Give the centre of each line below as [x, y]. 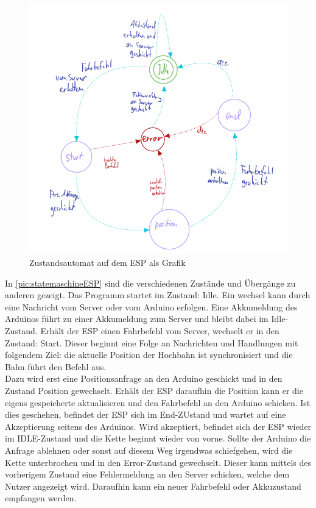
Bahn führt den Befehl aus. [56, 366]
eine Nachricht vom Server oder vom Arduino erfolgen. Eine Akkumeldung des [151, 306]
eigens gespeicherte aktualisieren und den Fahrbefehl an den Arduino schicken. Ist [158, 402]
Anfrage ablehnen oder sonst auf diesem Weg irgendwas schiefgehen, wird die [149, 450]
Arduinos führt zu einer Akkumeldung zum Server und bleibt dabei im [137, 319]
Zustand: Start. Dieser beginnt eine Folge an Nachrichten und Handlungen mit [152, 342]
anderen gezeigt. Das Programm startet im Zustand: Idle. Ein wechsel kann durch [158, 295]
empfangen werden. [41, 498]
